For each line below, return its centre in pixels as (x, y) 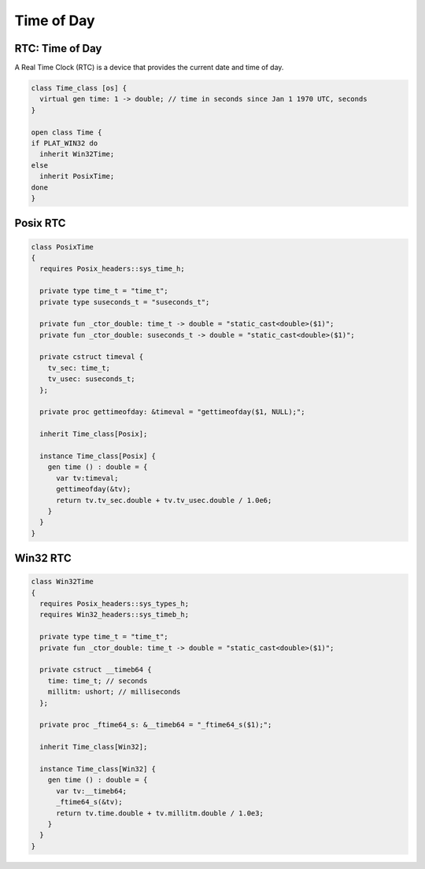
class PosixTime (63, 247)
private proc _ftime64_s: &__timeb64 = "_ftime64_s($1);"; (156, 725)
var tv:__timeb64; (92, 791)
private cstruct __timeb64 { (96, 670)
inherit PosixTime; (77, 176)
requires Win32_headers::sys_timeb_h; (114, 615)
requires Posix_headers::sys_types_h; (114, 604)
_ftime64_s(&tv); (90, 802)
